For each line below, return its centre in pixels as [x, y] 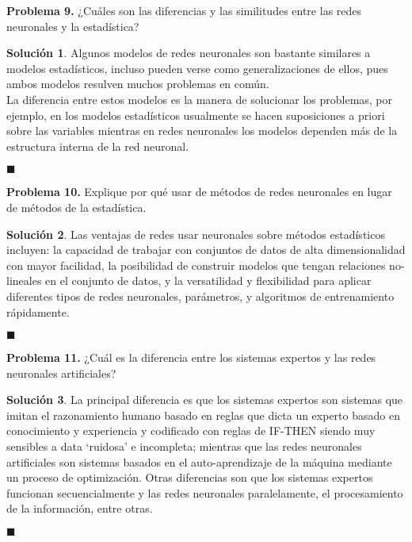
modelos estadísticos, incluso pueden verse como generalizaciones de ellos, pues [197, 68]
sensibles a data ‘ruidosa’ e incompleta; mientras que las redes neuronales [184, 446]
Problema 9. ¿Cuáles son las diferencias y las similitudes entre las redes [184, 10]
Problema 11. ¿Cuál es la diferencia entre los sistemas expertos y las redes [191, 357]
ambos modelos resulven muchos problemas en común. [138, 84]
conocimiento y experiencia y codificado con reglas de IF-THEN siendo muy [191, 431]
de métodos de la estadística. [76, 207]
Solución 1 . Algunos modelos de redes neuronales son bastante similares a [189, 53]
